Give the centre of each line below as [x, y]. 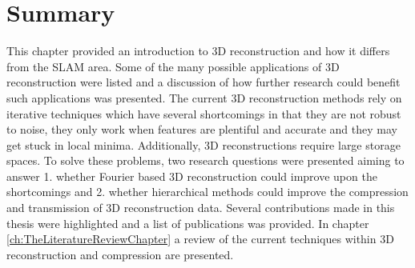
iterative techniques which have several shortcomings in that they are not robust [204, 113]
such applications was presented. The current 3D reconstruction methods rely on [204, 97]
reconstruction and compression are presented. [120, 254]
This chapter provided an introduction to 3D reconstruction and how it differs [198, 51]
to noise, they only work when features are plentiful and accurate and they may [202, 129]
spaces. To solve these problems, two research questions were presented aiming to [205, 160]
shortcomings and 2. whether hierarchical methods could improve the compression [207, 192]
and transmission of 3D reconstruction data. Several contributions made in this [201, 208]
